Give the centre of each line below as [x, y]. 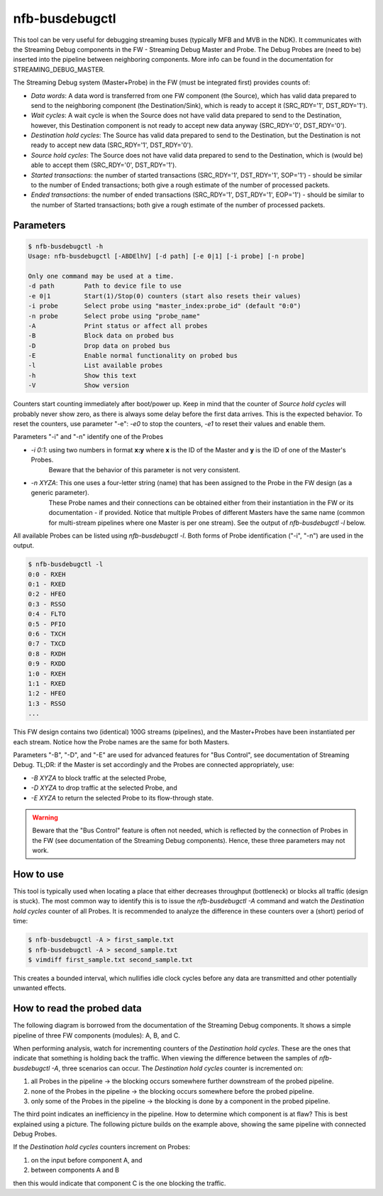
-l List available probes [95, 365]
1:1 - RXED [47, 684]
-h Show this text [83, 375]
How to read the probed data [77, 1009]
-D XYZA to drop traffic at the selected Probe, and [104, 788]
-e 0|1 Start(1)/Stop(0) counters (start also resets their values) [165, 296]
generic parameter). [60, 493]
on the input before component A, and [87, 1160]
